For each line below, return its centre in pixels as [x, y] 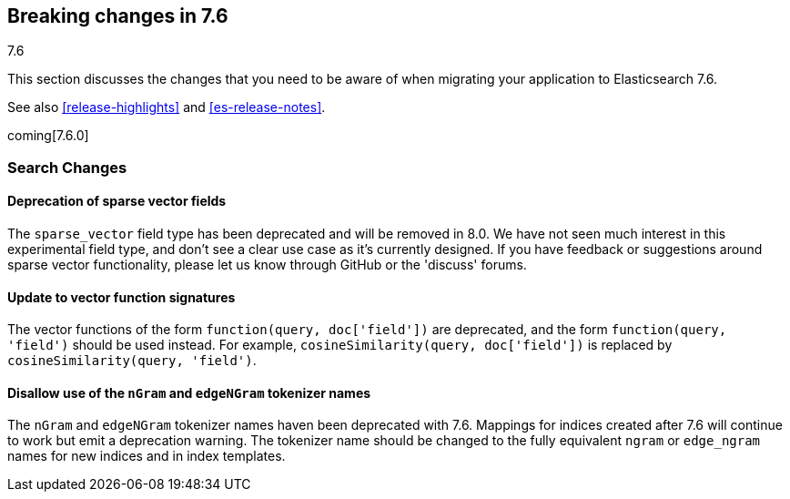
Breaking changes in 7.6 [118, 16]
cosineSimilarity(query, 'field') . [132, 361]
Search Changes [67, 167]
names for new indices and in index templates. [147, 456]
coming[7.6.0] [48, 136]
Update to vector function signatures [122, 297]
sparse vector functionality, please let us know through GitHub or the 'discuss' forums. [267, 265]
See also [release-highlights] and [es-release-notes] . [167, 107]
